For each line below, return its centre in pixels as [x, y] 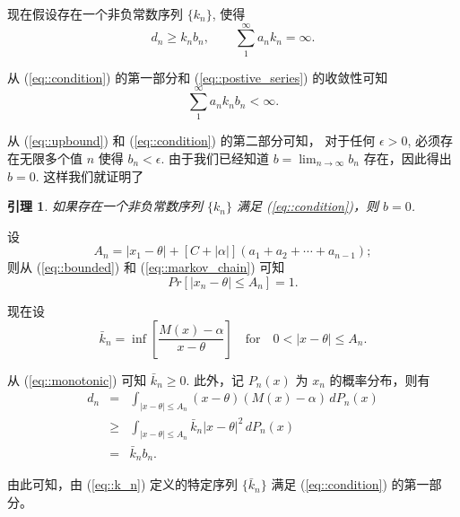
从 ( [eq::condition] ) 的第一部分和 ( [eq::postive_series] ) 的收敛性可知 [198, 77]
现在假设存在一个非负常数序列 [95, 13]
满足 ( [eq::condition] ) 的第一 [350, 484]
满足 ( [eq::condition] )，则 [307, 206]
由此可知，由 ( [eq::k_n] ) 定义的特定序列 [123, 484]
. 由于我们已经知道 [215, 158]
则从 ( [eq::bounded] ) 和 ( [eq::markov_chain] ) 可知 [146, 267]
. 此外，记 [215, 379]
